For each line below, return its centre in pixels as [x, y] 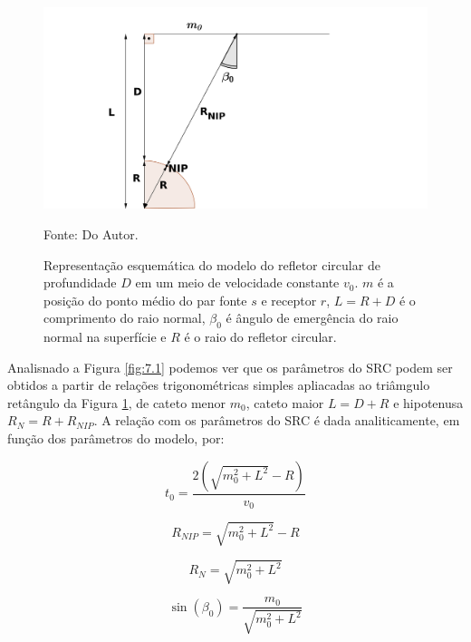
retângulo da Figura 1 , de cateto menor [117, 402]
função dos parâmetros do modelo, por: [116, 438]
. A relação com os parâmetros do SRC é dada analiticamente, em [277, 420]
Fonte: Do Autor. [91, 233]
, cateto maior [285, 402]
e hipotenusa [428, 402]
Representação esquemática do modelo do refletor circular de [212, 264]
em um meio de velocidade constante [237, 282]
